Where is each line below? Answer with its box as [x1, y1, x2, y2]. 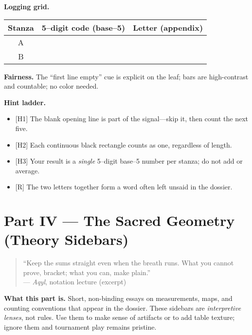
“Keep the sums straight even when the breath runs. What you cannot [23, 258, 234, 268]
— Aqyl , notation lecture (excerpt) [23, 277, 126, 287]
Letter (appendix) [133, 21, 203, 33]
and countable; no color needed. [4, 81, 99, 91]
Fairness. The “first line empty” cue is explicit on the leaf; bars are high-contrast [4, 71, 249, 81]
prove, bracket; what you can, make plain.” [23, 267, 151, 277]
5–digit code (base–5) [41, 21, 126, 33]
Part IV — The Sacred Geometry [4, 210, 235, 230]
